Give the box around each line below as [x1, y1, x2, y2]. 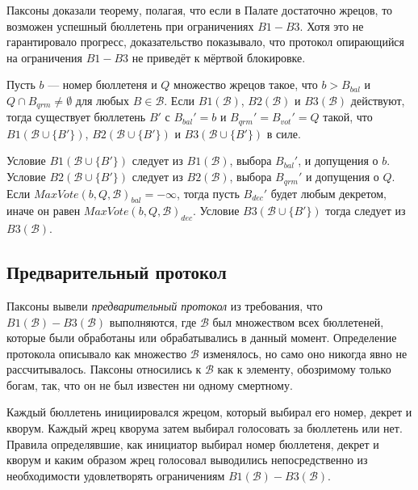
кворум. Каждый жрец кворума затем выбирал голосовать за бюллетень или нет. [6, 420, 403, 437]
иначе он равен [6, 202, 81, 219]
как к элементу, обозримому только [217, 361, 391, 378]
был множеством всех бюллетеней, [212, 313, 384, 330]
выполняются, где [109, 313, 197, 330]
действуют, [350, 91, 405, 108]
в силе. [266, 125, 301, 142]
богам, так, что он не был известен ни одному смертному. [6, 376, 293, 393]
